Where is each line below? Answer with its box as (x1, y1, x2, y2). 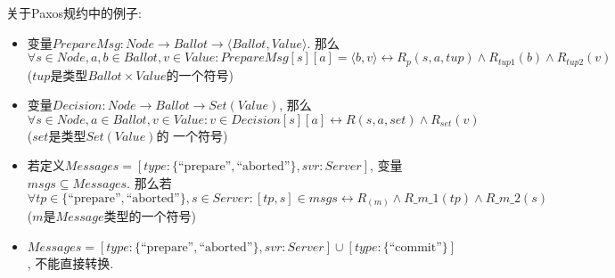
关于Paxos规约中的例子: (6, 4, 142, 21)
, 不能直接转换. (27, 253, 114, 272)
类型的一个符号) (103, 207, 196, 225)
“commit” (389, 241, 442, 254)
